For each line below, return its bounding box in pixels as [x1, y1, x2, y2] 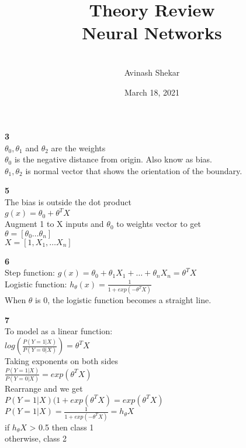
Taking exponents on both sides [5, 355, 118, 367]
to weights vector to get [116, 218, 201, 230]
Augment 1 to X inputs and [5, 218, 104, 230]
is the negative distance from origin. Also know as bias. [14, 153, 212, 165]
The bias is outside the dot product [5, 196, 131, 208]
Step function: [5, 266, 55, 279]
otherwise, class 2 [5, 432, 67, 444]
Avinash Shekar [124, 66, 180, 78]
